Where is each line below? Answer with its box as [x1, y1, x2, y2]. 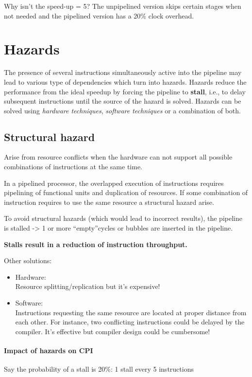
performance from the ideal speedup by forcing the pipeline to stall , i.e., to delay [4, 86, 246, 96]
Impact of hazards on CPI [4, 345, 93, 355]
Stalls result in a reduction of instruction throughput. [4, 239, 187, 249]
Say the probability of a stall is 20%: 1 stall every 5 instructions [4, 364, 194, 374]
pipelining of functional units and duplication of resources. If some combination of [4, 187, 248, 197]
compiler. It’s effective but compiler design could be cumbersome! [15, 326, 210, 336]
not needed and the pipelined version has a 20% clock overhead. [4, 10, 194, 20]
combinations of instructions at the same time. [4, 162, 142, 172]
